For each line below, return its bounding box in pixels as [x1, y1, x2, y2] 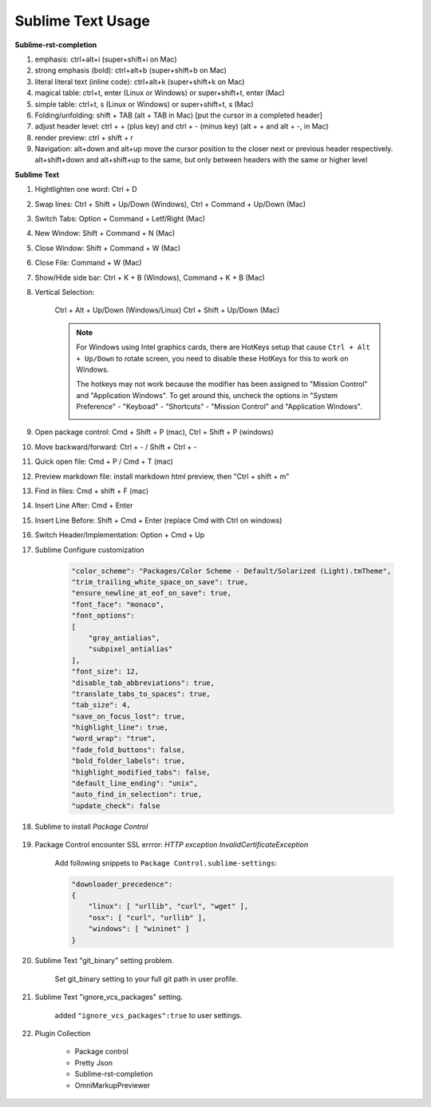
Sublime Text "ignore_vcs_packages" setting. [34, 992, 184, 1002]
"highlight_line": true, [71, 723, 169, 732]
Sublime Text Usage [14, 12, 151, 30]
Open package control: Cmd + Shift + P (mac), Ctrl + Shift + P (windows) [34, 428, 275, 437]
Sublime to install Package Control [34, 822, 148, 831]
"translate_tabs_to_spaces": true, [71, 689, 211, 699]
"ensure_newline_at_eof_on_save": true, [71, 588, 231, 598]
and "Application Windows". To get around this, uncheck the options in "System [76, 390, 338, 400]
